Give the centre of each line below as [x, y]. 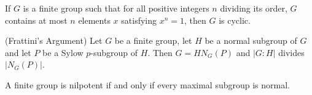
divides [291, 52]
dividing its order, [254, 8]
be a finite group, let [153, 40]
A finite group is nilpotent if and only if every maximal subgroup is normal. [148, 84]
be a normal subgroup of [251, 40]
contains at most [36, 20]
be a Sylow [63, 52]
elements [94, 20]
